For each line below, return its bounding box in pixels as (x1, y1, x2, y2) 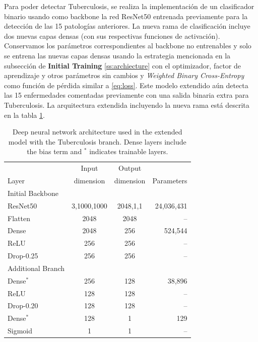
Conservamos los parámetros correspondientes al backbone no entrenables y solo (4, 40, 251, 51)
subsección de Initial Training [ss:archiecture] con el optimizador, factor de (4, 60, 241, 71)
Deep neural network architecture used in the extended (13, 126, 182, 137)
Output (118, 163, 142, 173)
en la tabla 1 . (4, 109, 45, 120)
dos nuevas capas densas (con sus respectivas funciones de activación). (4, 30, 220, 41)
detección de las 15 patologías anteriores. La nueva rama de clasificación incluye (4, 21, 250, 31)
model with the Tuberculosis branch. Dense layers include (8, 136, 186, 147)
